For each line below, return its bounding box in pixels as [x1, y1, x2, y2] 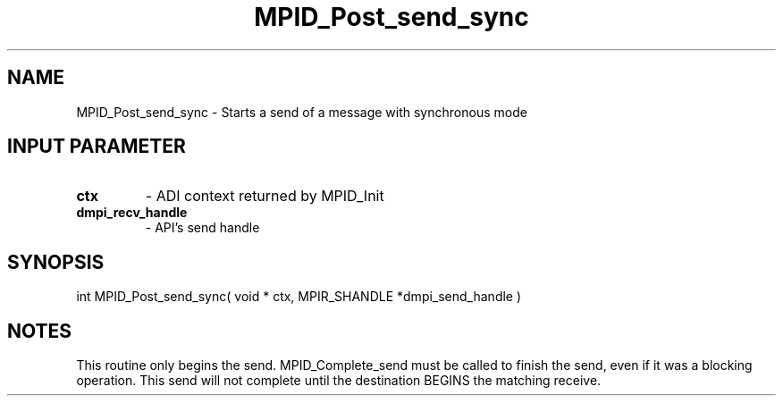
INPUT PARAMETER [7, 135, 186, 158]
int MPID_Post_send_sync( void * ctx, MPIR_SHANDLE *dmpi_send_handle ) [76, 289, 522, 305]
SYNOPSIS [7, 250, 105, 273]
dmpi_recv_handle [76, 205, 188, 221]
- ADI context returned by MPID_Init [145, 187, 384, 206]
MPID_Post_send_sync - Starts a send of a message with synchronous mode [76, 104, 527, 120]
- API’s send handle [145, 220, 260, 236]
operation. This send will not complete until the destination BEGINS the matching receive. [76, 373, 602, 389]
